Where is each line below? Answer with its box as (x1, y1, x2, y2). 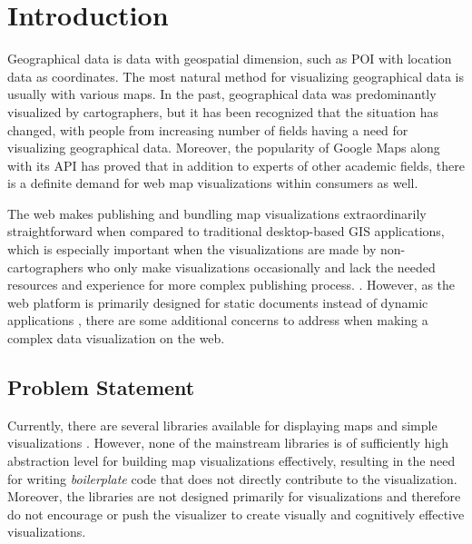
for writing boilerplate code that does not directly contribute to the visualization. (7, 469, 457, 488)
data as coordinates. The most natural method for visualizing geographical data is (7, 66, 465, 85)
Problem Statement (7, 373, 195, 401)
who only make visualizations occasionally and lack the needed (87, 257, 436, 276)
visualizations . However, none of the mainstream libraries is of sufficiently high (7, 433, 448, 452)
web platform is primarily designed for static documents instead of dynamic (7, 292, 428, 312)
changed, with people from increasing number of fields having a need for (7, 120, 408, 139)
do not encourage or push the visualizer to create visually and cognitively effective (7, 504, 465, 523)
